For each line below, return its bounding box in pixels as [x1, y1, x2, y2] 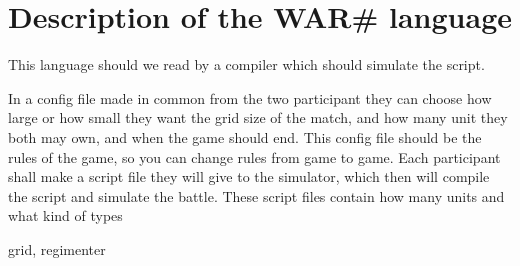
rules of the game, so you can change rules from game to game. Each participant [8, 146, 501, 167]
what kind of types [8, 205, 123, 226]
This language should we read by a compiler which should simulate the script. [8, 54, 485, 75]
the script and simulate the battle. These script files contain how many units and [8, 185, 505, 206]
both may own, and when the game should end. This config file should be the [8, 126, 482, 147]
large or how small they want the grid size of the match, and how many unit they [8, 107, 508, 128]
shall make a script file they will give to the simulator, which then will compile [8, 166, 490, 187]
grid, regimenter [8, 238, 106, 259]
